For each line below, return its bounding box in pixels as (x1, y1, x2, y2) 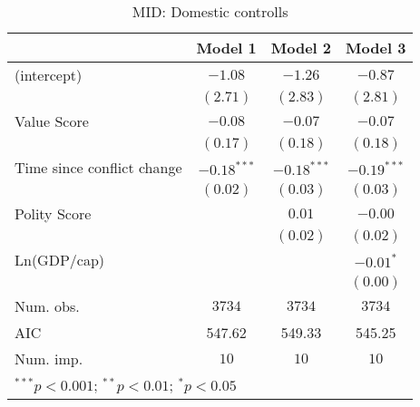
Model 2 (270, 37, 332, 58)
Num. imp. (15, 348, 83, 369)
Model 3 (346, 37, 406, 58)
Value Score (15, 111, 89, 131)
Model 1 (196, 37, 257, 58)
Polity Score (15, 203, 92, 224)
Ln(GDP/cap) (15, 249, 105, 270)
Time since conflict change (15, 157, 182, 178)
